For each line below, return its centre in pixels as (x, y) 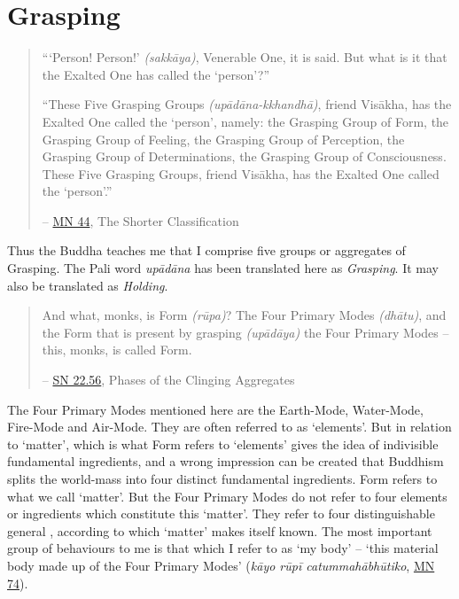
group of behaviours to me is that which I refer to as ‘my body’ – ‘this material (223, 548)
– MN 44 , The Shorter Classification (140, 220)
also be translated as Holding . (88, 285)
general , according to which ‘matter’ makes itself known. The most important (220, 530)
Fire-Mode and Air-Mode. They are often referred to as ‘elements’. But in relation (229, 427)
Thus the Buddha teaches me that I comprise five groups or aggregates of (206, 250)
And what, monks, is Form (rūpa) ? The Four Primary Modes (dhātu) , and (244, 315)
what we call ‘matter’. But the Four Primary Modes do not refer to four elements (227, 496)
